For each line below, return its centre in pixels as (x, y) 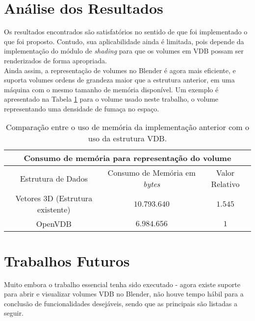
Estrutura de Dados (54, 178)
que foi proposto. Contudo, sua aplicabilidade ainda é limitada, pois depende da (124, 41)
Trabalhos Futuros (67, 260)
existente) (54, 210)
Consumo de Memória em (152, 173)
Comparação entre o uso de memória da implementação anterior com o (127, 127)
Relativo (225, 184)
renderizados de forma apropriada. (55, 60)
